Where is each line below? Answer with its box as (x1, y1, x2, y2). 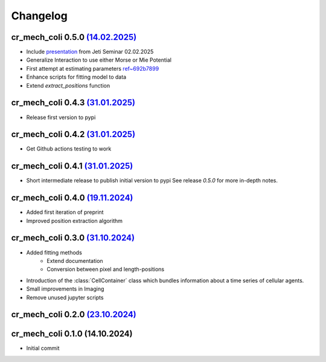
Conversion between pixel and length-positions (46, 266, 165, 273)
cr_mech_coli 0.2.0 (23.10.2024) (11, 309, 137, 320)
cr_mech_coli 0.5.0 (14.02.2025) (11, 32, 137, 42)
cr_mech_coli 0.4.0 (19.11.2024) (11, 193, 133, 203)
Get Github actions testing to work (26, 145, 112, 152)
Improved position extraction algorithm (26, 217, 123, 224)
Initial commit (26, 344, 60, 352)
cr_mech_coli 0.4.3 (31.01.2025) (11, 97, 136, 108)
